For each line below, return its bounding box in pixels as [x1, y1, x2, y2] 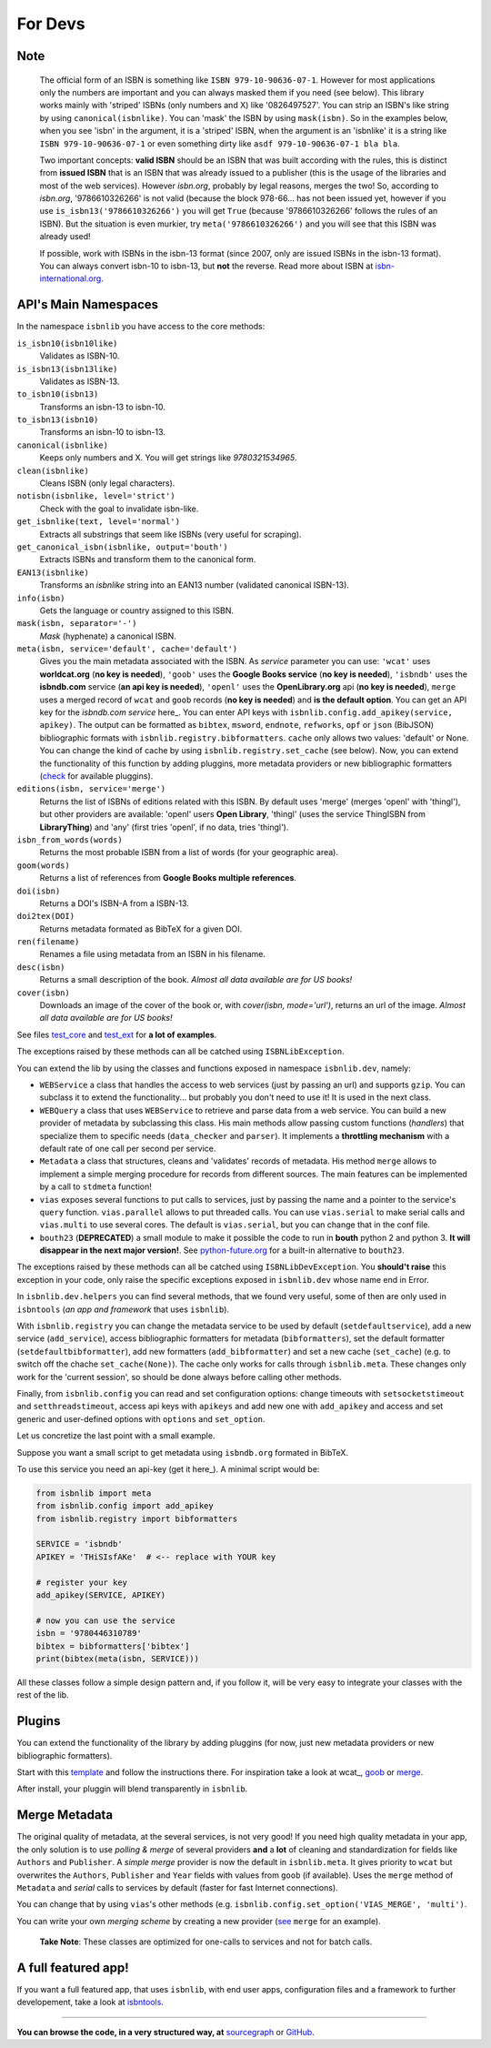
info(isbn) [16, 592, 65, 603]
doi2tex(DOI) [16, 911, 75, 922]
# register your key [35, 1577, 127, 1588]
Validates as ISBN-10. [39, 350, 120, 361]
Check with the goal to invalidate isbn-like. [39, 503, 199, 514]
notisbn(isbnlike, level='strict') [16, 491, 176, 501]
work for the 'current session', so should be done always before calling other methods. [16, 1371, 343, 1382]
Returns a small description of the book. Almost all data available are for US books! [39, 974, 353, 985]
